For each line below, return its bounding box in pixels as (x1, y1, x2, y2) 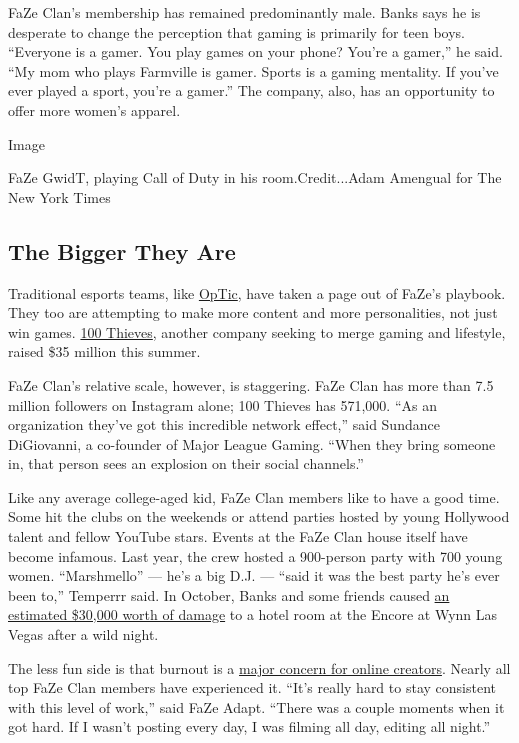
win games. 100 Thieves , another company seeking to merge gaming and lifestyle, (8, 321, 506, 342)
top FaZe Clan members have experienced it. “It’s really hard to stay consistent (8, 677, 496, 698)
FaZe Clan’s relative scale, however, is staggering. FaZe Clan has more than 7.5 (8, 374, 494, 395)
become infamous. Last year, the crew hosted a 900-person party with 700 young (8, 545, 503, 566)
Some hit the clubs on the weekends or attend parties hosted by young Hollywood (8, 506, 510, 527)
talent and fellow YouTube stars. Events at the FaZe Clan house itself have (8, 526, 468, 547)
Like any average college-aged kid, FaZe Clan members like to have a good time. (8, 486, 500, 507)
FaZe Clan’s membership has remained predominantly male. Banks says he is (8, 2, 481, 22)
